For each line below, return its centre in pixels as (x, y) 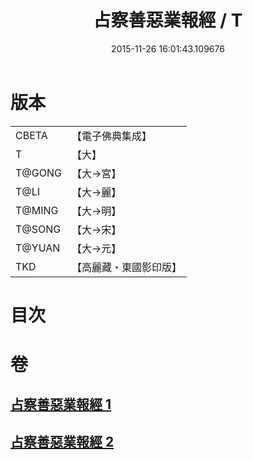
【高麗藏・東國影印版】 (126, 267)
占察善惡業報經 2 (62, 441)
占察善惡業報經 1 (61, 404)
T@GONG (38, 173)
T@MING (37, 210)
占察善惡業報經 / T (168, 20)
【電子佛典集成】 (111, 136)
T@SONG (38, 229)
